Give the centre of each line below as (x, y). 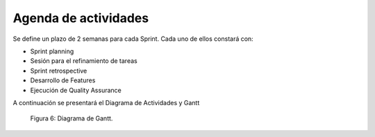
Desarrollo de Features (63, 80)
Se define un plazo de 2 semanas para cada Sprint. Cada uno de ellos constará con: (133, 39)
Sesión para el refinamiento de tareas (84, 61)
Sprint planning (52, 51)
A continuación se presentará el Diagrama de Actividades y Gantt (106, 102)
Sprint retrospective (59, 71)
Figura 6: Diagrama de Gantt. (72, 118)
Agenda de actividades (81, 18)
